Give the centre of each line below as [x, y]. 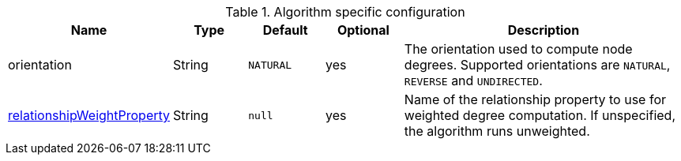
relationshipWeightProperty [89, 115]
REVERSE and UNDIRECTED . [473, 80]
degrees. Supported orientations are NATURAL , [537, 65]
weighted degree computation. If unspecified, [540, 115]
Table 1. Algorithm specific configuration [345, 12]
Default [285, 30]
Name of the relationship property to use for [535, 99]
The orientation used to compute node [518, 49]
